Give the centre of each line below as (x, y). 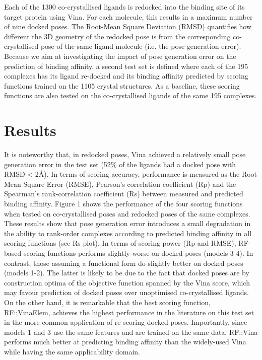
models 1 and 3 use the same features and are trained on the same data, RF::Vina (131, 332)
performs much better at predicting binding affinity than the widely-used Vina (125, 342)
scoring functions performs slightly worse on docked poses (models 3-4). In (138, 253)
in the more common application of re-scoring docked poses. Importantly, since (126, 322)
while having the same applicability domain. (72, 351)
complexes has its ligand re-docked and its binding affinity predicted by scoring (126, 76)
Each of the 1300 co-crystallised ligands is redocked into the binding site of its (124, 7)
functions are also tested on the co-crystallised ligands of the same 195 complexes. (130, 95)
